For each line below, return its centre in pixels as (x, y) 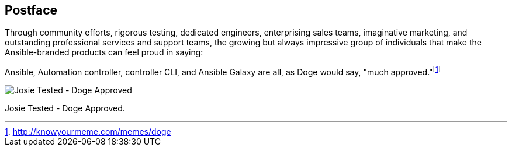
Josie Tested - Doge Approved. (65, 108)
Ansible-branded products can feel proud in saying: (104, 52)
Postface (31, 10)
